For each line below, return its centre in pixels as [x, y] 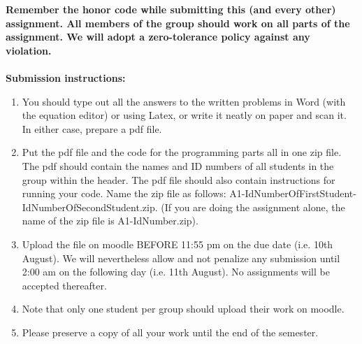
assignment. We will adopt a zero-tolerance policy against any [158, 37]
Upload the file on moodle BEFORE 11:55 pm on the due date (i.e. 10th [178, 244]
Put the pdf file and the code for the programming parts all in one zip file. [182, 152]
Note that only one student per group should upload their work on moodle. [183, 309]
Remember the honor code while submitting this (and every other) [171, 9]
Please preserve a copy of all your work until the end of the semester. [170, 332]
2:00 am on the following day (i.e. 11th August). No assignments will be [176, 272]
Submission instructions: [66, 77]
